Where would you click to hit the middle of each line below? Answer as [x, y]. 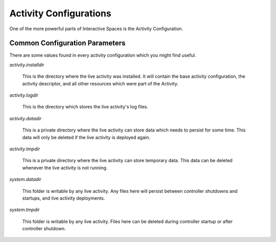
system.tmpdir [25, 210]
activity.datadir [26, 118]
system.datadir [25, 180]
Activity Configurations [61, 13]
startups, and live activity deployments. [64, 198]
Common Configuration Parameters [67, 43]
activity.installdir [27, 64]
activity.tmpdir [25, 149]
